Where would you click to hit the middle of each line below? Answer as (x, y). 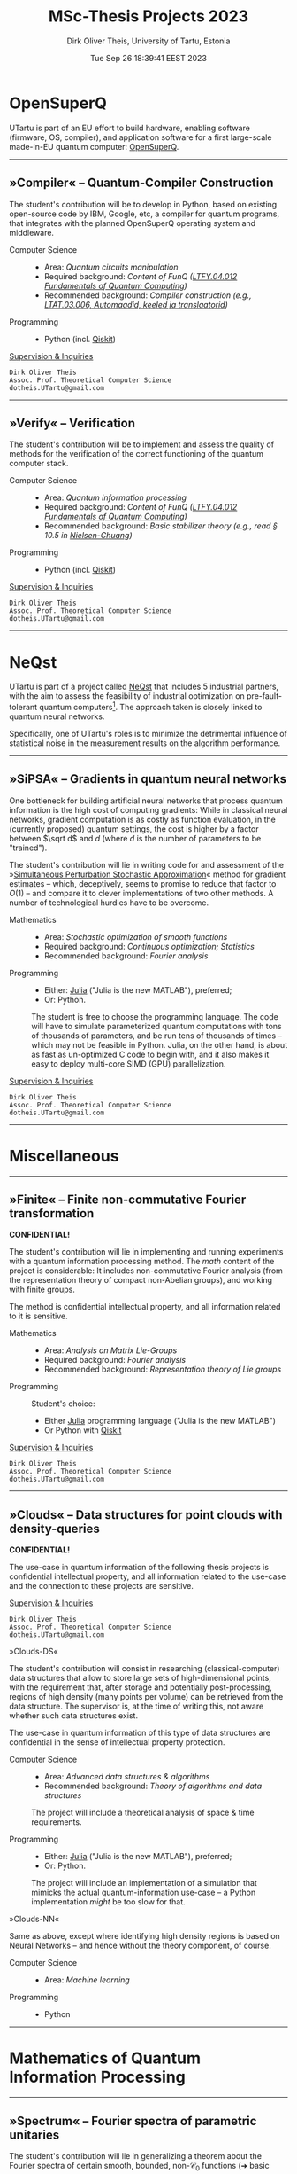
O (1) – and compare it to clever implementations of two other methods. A (141, 893)
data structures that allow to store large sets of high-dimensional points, (140, 1678)
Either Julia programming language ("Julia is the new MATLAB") (160, 1421)
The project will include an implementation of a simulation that (145, 1883)
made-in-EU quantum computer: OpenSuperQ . (94, 146)
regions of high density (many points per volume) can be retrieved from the (146, 1697)
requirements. (57, 1822)
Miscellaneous (64, 1156)
